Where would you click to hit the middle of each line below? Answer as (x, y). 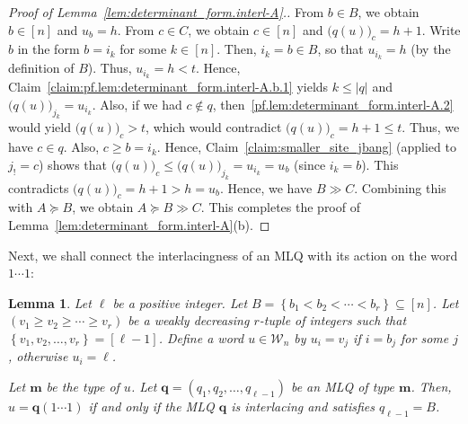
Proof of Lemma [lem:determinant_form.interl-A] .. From (166, 12)
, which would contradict (214, 127)
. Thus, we (431, 127)
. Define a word (201, 337)
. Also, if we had (137, 104)
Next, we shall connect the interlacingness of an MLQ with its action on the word (233, 255)
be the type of (83, 386)
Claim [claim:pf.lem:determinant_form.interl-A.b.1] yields (168, 87)
